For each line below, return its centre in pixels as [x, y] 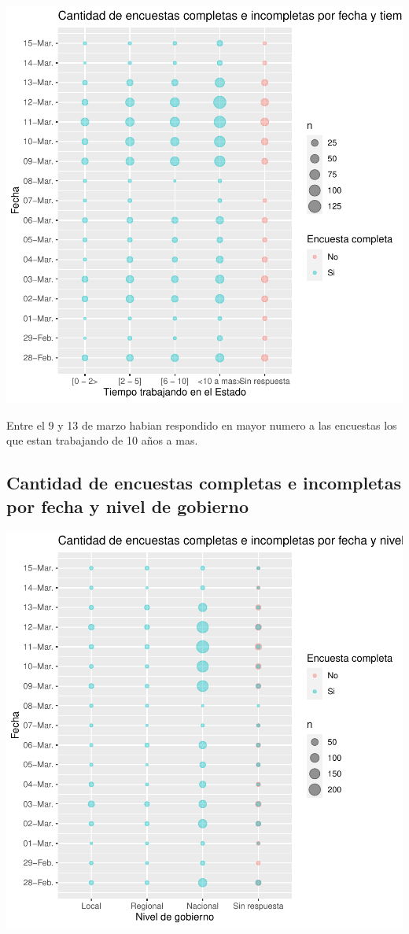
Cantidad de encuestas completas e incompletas [204, 483]
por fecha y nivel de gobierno [127, 506]
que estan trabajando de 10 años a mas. [102, 440]
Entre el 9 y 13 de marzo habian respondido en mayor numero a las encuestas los [202, 425]
